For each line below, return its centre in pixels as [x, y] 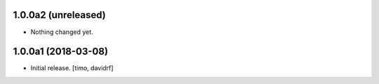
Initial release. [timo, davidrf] [72, 68]
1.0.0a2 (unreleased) [59, 15]
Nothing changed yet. [62, 32]
